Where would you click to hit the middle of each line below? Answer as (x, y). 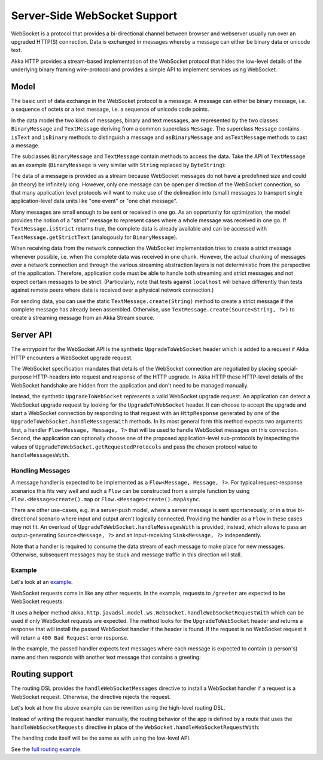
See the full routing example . (46, 749)
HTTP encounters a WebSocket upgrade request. (72, 358)
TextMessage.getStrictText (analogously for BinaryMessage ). (94, 237)
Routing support (42, 674)
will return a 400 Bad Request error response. (70, 637)
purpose (22, 377)
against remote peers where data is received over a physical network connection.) (112, 290)
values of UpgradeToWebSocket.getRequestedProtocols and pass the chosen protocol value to (134, 447)
